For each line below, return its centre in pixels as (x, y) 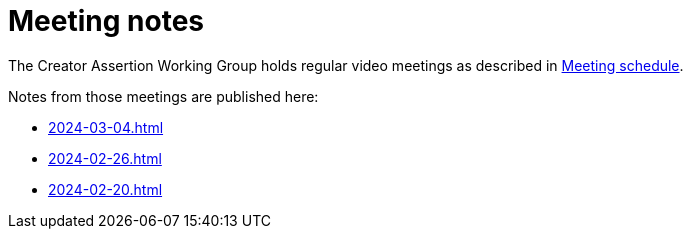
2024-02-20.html (105, 189)
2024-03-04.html (106, 127)
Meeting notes (106, 21)
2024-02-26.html (105, 158)
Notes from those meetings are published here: (163, 96)
